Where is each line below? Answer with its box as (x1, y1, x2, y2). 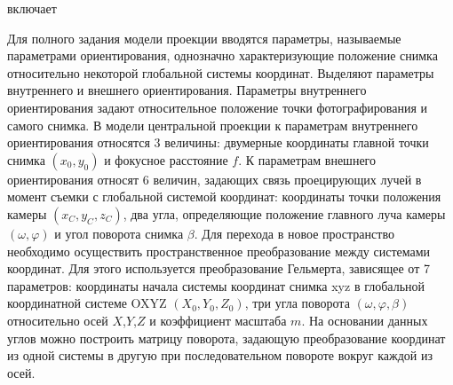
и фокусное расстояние (104, 150, 228, 169)
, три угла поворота (244, 294, 350, 312)
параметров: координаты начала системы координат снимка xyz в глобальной (7, 276, 425, 295)
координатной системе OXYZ (7, 294, 167, 312)
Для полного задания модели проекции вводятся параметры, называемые (7, 28, 401, 47)
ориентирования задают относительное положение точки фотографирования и (7, 98, 428, 116)
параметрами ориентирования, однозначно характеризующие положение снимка (7, 46, 438, 65)
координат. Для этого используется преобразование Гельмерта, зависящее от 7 (7, 259, 430, 278)
